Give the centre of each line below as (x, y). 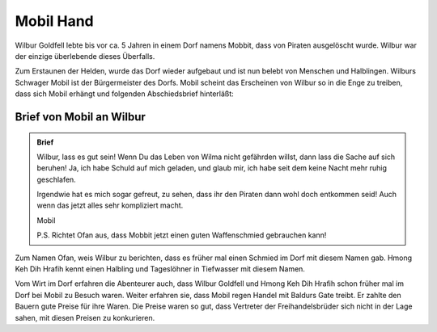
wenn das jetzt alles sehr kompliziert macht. (110, 205)
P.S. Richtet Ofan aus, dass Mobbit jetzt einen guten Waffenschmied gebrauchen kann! (182, 235)
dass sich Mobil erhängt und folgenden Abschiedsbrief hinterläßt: (124, 94)
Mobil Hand (54, 21)
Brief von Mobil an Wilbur (80, 117)
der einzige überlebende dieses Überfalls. (85, 56)
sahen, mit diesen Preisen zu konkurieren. (85, 317)
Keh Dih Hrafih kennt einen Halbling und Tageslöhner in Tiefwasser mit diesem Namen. (160, 269)
